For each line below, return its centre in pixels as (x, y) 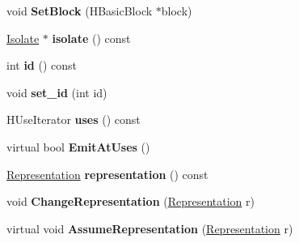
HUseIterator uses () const (74, 119)
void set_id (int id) (57, 92)
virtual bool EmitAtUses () (78, 146)
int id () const (42, 65)
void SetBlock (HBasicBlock (80, 11)
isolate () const (91, 38)
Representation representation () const (107, 174)
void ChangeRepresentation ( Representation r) (131, 201)
